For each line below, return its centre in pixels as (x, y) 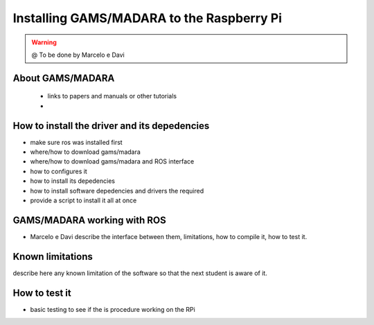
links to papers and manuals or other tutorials (112, 96)
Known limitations (53, 256)
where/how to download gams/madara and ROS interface (112, 161)
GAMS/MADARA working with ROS (89, 220)
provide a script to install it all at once (83, 200)
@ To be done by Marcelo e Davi (78, 55)
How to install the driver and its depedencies (111, 126)
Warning (44, 42)
